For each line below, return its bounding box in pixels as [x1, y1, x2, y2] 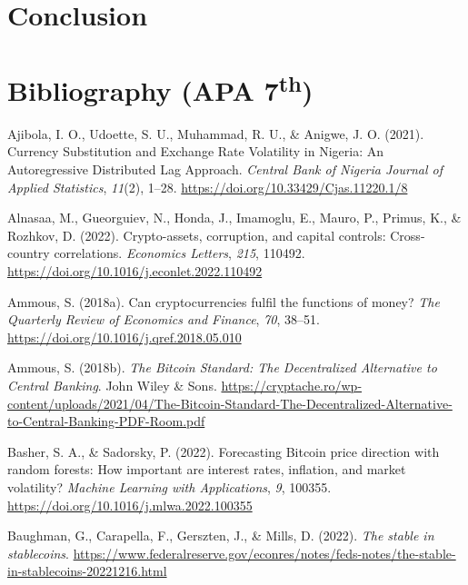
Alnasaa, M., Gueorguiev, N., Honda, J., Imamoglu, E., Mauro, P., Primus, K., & [7, 208, 462, 227]
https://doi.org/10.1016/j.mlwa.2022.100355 [7, 495, 253, 514]
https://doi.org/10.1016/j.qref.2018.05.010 [7, 327, 242, 346]
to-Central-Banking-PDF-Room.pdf [7, 411, 205, 431]
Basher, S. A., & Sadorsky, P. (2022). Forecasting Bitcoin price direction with [7, 441, 440, 461]
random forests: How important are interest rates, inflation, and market [7, 460, 406, 479]
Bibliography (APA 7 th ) [7, 67, 314, 108]
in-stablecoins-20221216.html [7, 561, 167, 580]
